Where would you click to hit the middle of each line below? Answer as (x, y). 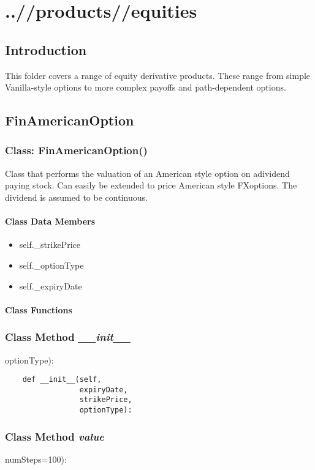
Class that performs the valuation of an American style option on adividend (147, 173)
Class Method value (55, 436)
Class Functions (39, 309)
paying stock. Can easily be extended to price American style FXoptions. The (151, 185)
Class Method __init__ (68, 337)
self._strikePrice (50, 244)
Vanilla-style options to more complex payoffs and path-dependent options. (146, 87)
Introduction (46, 49)
